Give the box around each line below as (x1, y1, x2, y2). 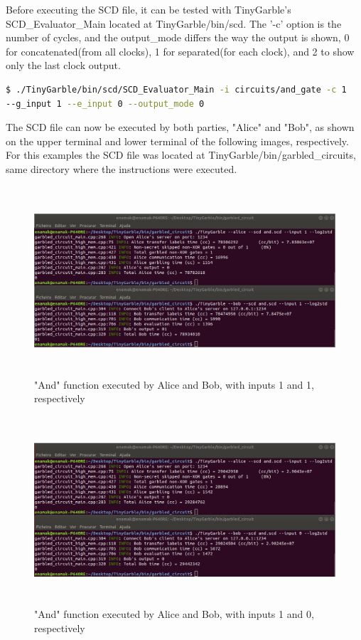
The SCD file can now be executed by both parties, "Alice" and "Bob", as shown (6, 120, 355, 135)
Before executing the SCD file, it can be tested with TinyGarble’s (6, 2, 291, 16)
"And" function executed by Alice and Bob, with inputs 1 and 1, (34, 377, 314, 392)
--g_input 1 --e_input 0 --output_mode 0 (6, 98, 205, 109)
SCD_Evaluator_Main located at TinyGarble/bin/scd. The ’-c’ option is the (6, 16, 342, 31)
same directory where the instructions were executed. (6, 161, 237, 176)
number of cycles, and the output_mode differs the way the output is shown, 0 (6, 30, 350, 45)
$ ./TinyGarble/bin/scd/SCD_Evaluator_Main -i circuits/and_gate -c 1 (6, 84, 347, 95)
